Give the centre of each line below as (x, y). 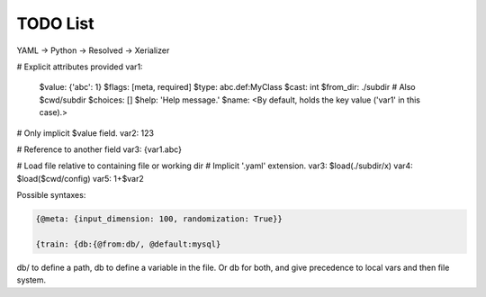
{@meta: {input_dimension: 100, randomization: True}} (159, 219)
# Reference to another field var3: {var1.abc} (99, 149)
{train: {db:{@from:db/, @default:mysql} (128, 244)
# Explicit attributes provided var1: (80, 67)
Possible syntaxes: (51, 195)
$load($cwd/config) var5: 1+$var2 (80, 178)
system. (31, 280)
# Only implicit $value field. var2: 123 (85, 133)
